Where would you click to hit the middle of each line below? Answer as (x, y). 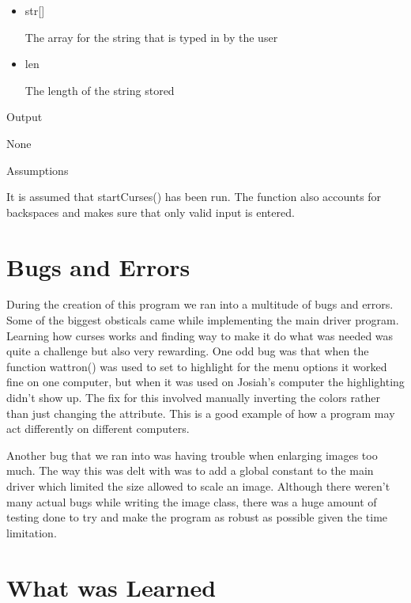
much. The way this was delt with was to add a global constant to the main (190, 470)
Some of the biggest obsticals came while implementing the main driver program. (203, 320)
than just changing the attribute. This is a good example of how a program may (201, 413)
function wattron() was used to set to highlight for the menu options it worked (197, 366)
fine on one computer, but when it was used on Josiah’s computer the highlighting (205, 382)
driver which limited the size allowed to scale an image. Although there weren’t (198, 486)
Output (25, 117)
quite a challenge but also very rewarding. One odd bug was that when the (188, 351)
